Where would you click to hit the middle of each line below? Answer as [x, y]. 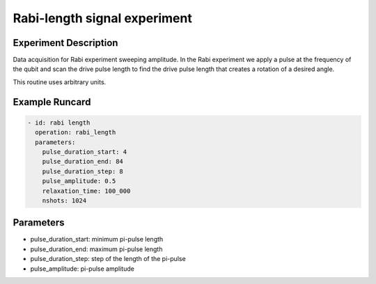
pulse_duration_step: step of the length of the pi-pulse [108, 259]
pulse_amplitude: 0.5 [79, 181]
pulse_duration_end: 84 [83, 161]
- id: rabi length [59, 123]
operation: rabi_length [76, 133]
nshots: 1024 [64, 200]
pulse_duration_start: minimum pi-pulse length [97, 239]
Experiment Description [65, 43]
